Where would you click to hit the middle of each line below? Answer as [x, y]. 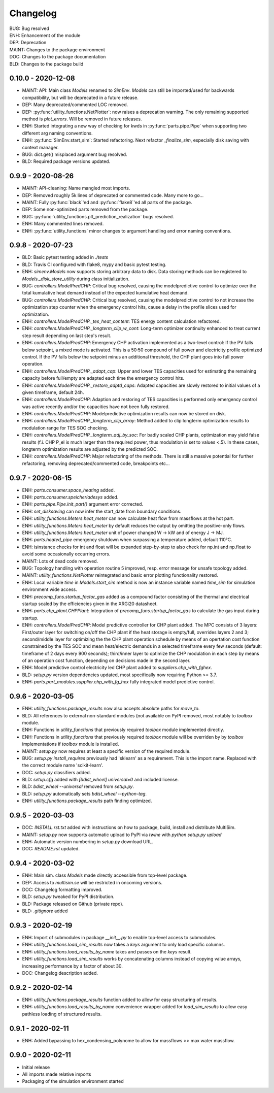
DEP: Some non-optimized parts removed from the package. [85, 209]
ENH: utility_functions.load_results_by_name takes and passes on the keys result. [107, 951]
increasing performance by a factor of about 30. [72, 966]
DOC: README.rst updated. [51, 849]
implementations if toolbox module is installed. [71, 744]
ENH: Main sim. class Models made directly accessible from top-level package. [105, 875]
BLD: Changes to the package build [46, 64]
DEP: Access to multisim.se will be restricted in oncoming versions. [92, 882]
